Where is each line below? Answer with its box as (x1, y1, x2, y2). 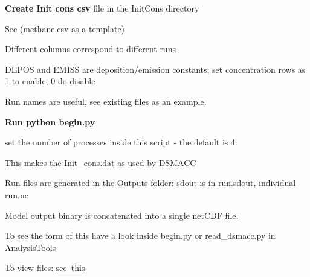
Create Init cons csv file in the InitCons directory (5, 2, 199, 14)
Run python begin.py (5, 115, 95, 128)
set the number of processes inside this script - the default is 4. (5, 136, 237, 149)
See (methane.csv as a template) (5, 22, 125, 35)
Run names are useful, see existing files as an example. (5, 95, 207, 107)
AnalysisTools (5, 241, 56, 253)
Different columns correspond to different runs (5, 42, 176, 55)
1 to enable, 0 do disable (5, 75, 95, 87)
